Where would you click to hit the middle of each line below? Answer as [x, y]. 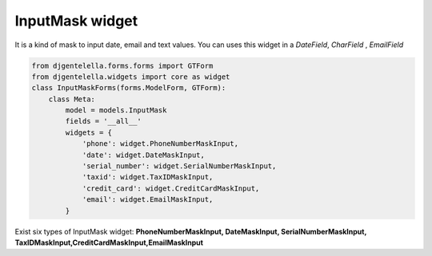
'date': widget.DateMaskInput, [144, 155]
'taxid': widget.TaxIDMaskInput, [148, 177]
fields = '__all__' [103, 121]
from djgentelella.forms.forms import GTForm [122, 65]
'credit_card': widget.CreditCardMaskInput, [171, 188]
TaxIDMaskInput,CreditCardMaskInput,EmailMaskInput [109, 242]
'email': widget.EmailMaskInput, [148, 200]
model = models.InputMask [116, 110]
